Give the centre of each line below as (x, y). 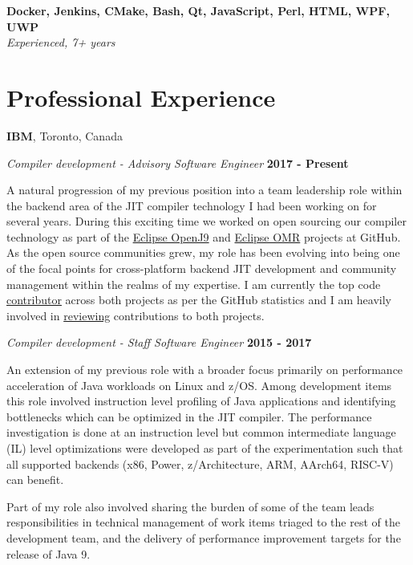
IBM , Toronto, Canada (65, 135)
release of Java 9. (49, 553)
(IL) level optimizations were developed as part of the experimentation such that (205, 448)
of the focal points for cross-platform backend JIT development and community (202, 268)
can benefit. (35, 480)
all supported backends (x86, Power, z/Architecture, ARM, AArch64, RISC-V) (200, 463)
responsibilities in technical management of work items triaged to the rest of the (203, 522)
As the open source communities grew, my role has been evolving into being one (203, 252)
